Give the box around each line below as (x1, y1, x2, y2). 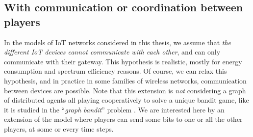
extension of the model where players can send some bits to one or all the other (4, 114, 243, 124)
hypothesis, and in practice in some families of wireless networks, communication (4, 75, 247, 85)
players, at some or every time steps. (4, 123, 114, 134)
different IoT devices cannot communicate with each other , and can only (4, 47, 221, 57)
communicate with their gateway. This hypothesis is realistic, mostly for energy (4, 56, 242, 66)
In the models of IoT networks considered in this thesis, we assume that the (4, 37, 231, 47)
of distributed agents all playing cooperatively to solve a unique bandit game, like (4, 95, 249, 105)
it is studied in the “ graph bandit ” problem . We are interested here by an (4, 104, 225, 114)
